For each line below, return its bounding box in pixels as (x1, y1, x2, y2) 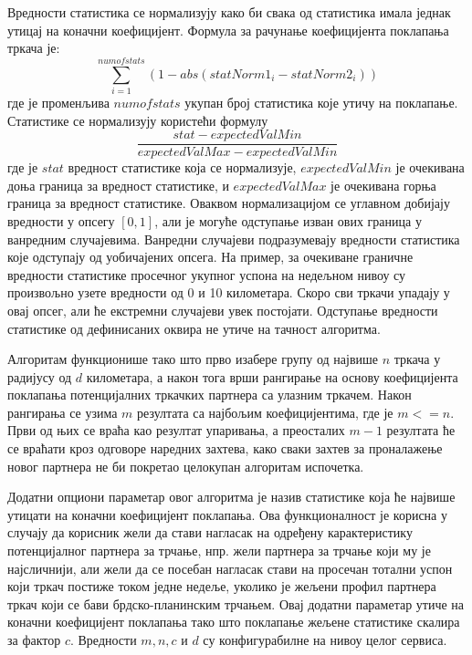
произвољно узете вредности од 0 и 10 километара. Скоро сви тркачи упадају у (7, 283, 450, 302)
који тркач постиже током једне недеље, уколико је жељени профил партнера (7, 577, 436, 596)
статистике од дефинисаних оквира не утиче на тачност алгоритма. (7, 318, 381, 338)
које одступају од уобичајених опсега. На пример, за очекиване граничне (7, 247, 414, 266)
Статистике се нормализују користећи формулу (7, 110, 268, 130)
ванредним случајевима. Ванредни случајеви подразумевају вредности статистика (7, 229, 460, 248)
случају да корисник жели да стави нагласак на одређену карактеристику (7, 523, 413, 542)
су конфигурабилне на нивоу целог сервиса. (203, 630, 447, 649)
